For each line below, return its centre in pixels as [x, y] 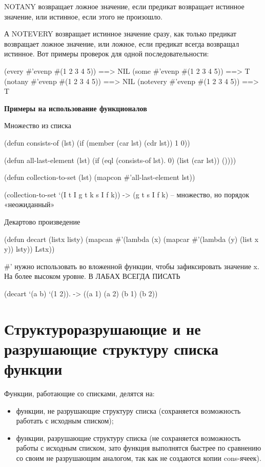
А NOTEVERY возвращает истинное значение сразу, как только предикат [120, 34]
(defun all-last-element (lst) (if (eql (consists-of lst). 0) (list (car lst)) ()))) [120, 160]
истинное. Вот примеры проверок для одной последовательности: [107, 54]
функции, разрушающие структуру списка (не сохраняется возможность [128, 438]
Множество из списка [38, 125]
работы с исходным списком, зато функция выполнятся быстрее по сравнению [139, 448]
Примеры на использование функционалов [76, 108]
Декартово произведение [42, 221]
